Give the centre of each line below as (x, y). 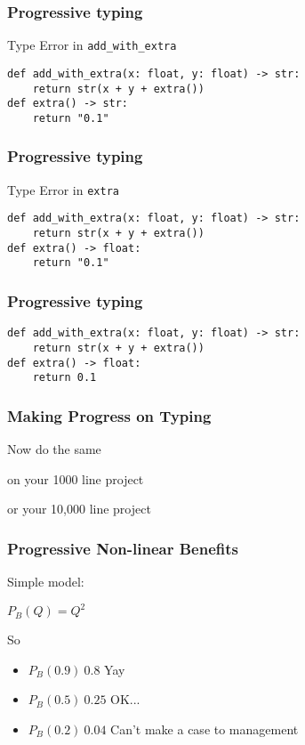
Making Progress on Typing (109, 415)
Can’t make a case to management (205, 729)
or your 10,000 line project (79, 509)
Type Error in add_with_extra (92, 45)
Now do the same (54, 449)
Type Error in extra (63, 189)
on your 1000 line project (76, 478)
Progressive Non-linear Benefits (123, 548)
